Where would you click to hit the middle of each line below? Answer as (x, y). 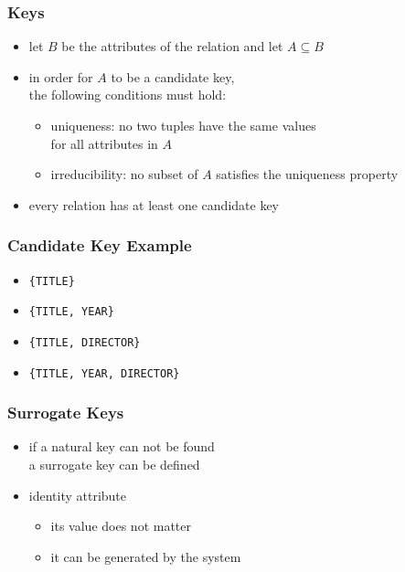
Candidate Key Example (100, 245)
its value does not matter (121, 526)
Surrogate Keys (66, 413)
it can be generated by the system (146, 556)
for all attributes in (104, 143)
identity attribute (78, 495)
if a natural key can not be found (122, 446)
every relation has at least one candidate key (154, 204)
